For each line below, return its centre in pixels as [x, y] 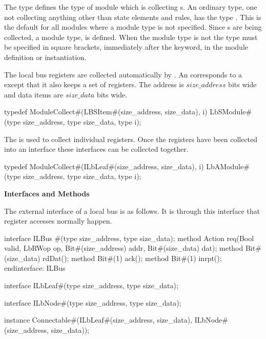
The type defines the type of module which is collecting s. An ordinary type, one [131, 7]
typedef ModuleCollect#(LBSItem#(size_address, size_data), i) [106, 112]
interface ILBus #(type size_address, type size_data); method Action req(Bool [129, 238]
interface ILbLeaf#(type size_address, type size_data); [91, 285]
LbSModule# [231, 112]
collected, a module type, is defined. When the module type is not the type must [131, 37]
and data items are [34, 94]
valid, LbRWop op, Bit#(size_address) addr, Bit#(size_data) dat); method [124, 248]
